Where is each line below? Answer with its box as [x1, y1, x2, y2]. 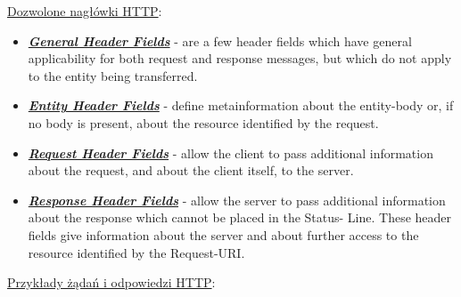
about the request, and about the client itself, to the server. [28, 161, 354, 180]
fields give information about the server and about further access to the [28, 225, 419, 244]
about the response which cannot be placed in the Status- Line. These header [28, 208, 452, 227]
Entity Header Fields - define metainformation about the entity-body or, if [28, 96, 454, 115]
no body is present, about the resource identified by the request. [28, 113, 379, 132]
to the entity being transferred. [28, 66, 198, 84]
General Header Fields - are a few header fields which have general [28, 31, 412, 50]
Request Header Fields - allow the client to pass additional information [28, 143, 433, 162]
